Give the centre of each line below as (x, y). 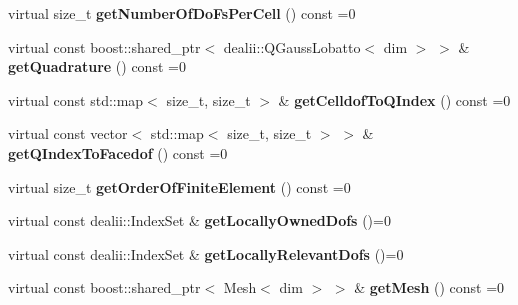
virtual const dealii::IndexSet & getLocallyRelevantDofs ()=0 (206, 253)
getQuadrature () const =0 (97, 66)
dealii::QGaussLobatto (292, 46)
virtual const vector (68, 133)
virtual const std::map (76, 99)
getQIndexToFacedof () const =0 (118, 152)
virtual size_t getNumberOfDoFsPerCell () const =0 (182, 13)
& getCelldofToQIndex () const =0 (394, 99)
